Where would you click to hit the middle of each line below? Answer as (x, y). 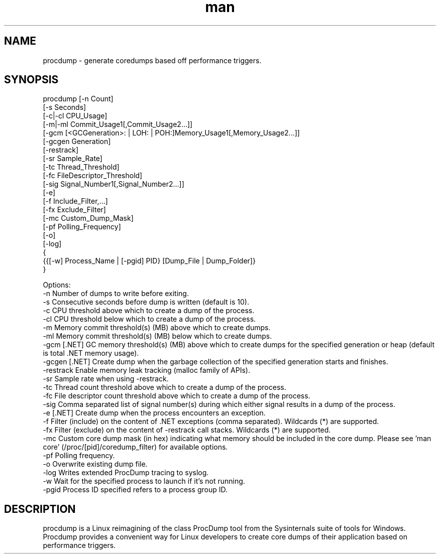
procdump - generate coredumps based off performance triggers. (152, 60)
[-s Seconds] (65, 107)
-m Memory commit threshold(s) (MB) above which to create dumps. (157, 328)
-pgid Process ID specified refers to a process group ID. (135, 490)
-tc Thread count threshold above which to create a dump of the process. (164, 387)
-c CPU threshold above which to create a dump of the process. (149, 311)
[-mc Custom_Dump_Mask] (88, 218)
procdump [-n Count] (78, 99)
